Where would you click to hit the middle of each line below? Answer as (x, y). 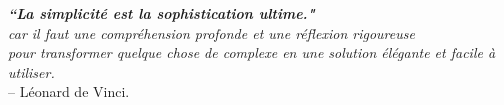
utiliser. (31, 71)
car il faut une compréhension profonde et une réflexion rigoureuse (211, 32)
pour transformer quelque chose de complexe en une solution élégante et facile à (252, 52)
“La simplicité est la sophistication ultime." (161, 13)
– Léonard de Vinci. (69, 91)
